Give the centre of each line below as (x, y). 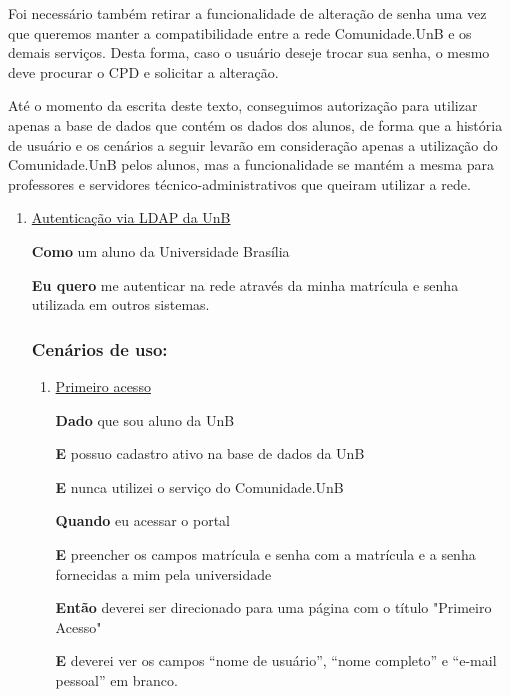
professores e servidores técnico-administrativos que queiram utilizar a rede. (239, 183)
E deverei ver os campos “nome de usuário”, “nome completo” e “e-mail (276, 660)
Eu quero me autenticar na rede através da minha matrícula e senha (245, 284)
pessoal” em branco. (116, 679)
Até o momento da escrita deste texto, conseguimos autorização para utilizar (243, 105)
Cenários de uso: (99, 348)
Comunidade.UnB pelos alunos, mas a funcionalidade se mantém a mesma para (251, 164)
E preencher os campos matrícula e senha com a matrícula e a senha (265, 553)
